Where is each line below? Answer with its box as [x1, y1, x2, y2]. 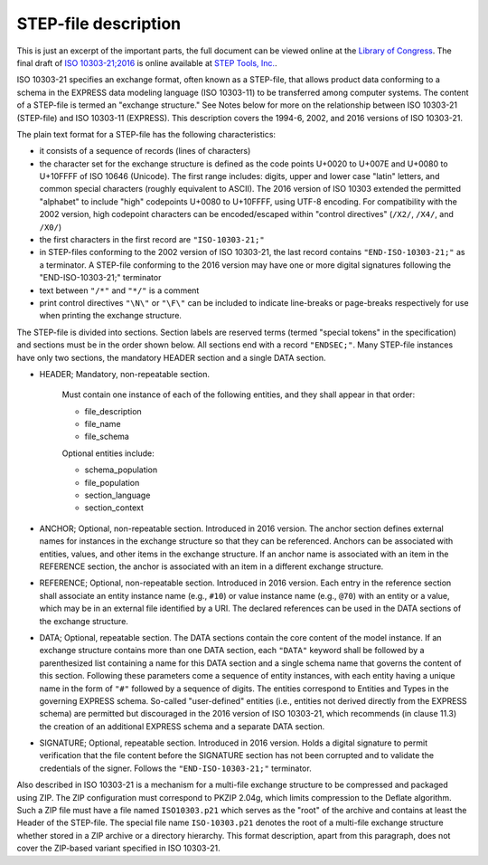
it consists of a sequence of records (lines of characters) [39, 146, 251, 157]
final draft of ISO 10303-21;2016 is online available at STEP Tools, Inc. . [16, 57, 277, 68]
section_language [84, 490, 151, 501]
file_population [84, 477, 140, 488]
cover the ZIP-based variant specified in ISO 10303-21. [16, 842, 221, 854]
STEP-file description [16, 14, 182, 33]
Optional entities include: [61, 448, 155, 459]
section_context [84, 502, 145, 513]
